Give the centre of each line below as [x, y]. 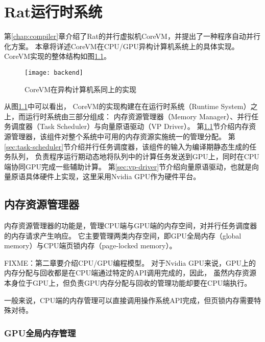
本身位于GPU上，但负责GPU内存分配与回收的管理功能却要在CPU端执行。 [128, 283]
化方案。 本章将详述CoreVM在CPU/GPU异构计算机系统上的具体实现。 [122, 46]
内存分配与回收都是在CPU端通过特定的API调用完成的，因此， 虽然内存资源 [130, 273]
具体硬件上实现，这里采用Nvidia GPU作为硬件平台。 [113, 176]
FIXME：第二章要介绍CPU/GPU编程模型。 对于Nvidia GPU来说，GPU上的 [130, 262]
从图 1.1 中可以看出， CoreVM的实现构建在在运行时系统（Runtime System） [127, 106]
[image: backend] [54, 72]
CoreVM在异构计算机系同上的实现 [80, 89]
